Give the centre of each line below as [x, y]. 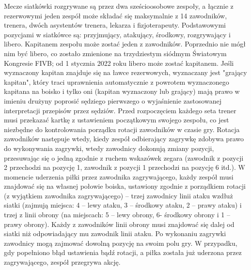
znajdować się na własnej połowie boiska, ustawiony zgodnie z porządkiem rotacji [125, 186]
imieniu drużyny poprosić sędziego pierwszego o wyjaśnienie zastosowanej [113, 100]
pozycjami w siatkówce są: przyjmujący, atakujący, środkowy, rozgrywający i [117, 34]
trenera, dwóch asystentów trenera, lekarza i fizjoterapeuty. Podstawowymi [115, 25]
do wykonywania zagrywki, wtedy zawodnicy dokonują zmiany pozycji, [109, 148]
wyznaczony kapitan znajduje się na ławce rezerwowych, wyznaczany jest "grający [125, 72]
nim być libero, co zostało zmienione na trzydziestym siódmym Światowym [115, 53]
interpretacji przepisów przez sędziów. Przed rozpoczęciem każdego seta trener [120, 110]
